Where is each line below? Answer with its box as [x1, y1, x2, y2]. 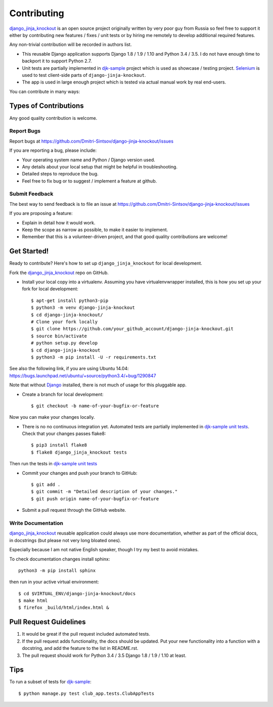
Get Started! [9, 247, 49, 255]
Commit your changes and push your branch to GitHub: [22, 470, 138, 476]
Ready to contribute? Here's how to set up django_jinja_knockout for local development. [9, 260, 202, 267]
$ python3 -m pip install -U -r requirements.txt [31, 354, 157, 360]
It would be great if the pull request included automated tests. [22, 631, 151, 637]
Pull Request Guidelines [9, 617, 86, 627]
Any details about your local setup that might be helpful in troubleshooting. [22, 163, 178, 169]
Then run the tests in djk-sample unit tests [9, 461, 98, 467]
